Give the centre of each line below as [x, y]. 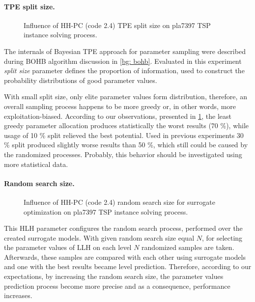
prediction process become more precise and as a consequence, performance [117, 286]
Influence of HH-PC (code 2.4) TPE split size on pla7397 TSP [117, 25]
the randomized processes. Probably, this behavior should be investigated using [123, 154]
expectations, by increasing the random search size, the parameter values [114, 276]
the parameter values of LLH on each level [68, 247]
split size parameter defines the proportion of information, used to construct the [124, 70]
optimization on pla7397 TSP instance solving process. [106, 211]
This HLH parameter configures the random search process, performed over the [123, 228]
